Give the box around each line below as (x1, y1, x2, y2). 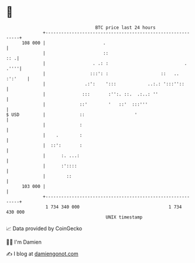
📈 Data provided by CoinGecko (6, 225, 83, 232)
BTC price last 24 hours (95, 25, 156, 30)
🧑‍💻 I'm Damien (6, 238, 42, 245)
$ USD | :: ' (6, 111, 138, 118)
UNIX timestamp (105, 214, 143, 220)
